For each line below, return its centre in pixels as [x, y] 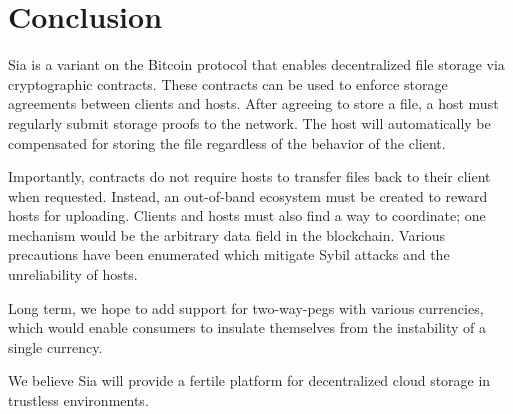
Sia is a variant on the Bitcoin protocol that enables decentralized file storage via [256, 64]
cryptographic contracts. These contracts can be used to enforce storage [228, 83]
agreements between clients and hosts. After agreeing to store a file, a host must [253, 103]
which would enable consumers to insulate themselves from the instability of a [247, 327]
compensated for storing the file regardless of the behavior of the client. [227, 142]
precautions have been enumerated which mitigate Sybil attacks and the [229, 254]
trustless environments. [78, 400]
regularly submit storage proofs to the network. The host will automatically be [249, 122]
